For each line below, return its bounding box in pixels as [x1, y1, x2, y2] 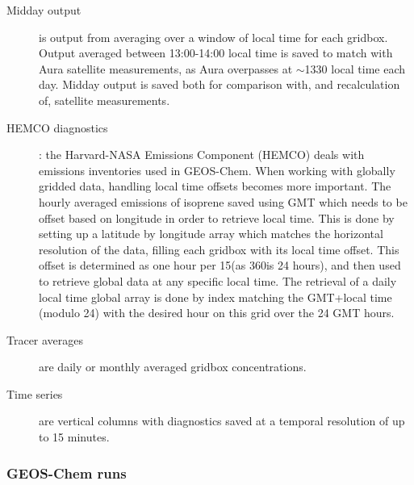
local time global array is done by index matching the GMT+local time [39, 288, 392, 305]
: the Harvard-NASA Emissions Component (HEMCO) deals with [39, 146, 365, 163]
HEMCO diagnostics [6, 119, 108, 136]
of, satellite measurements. [39, 91, 170, 108]
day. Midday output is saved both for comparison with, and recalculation [39, 76, 400, 93]
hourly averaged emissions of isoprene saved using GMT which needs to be [39, 193, 408, 210]
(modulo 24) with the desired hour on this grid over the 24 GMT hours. [39, 304, 395, 321]
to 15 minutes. [39, 429, 110, 445]
